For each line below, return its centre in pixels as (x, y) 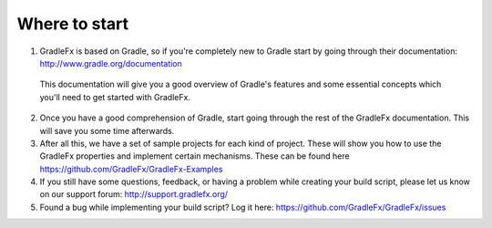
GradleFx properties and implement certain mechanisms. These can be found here (195, 156)
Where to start (73, 24)
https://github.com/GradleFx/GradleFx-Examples (131, 169)
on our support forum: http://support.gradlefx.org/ (133, 194)
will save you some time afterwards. (107, 130)
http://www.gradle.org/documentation (111, 63)
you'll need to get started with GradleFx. (115, 97)
